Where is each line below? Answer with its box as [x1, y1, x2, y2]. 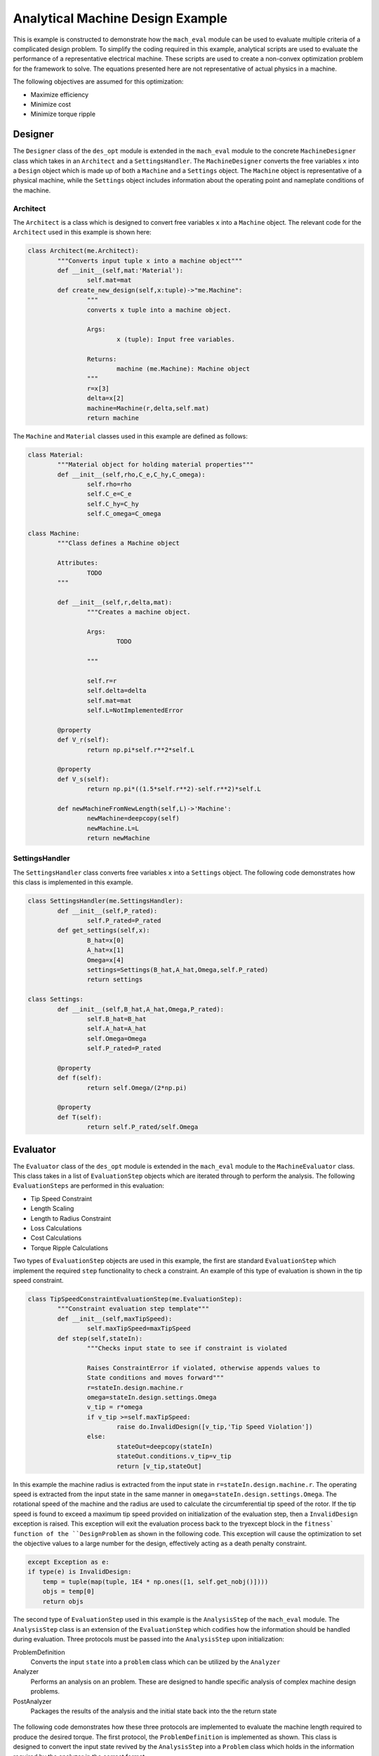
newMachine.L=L [86, 824, 140, 832]
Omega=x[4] [86, 956, 124, 964]
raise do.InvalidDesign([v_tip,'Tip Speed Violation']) [116, 1423, 313, 1431]
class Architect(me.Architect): [27, 247, 140, 255]
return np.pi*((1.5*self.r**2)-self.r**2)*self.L [86, 785, 261, 793]
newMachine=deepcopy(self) [86, 815, 180, 823]
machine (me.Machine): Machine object [116, 365, 251, 372]
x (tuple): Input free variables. [116, 335, 235, 343]
